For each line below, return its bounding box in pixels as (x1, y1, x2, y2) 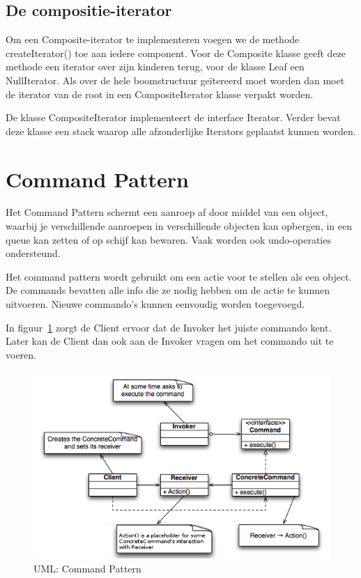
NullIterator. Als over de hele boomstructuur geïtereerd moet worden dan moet (6, 72, 345, 87)
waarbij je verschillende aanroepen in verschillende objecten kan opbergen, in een (6, 219, 352, 233)
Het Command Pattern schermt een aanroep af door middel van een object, (6, 205, 328, 219)
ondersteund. (6, 246, 61, 260)
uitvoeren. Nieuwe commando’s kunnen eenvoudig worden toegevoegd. (6, 297, 305, 311)
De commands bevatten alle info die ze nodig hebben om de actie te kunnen (6, 283, 330, 297)
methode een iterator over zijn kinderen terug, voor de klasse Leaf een (6, 59, 305, 74)
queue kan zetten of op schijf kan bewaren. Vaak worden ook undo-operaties (6, 232, 331, 247)
